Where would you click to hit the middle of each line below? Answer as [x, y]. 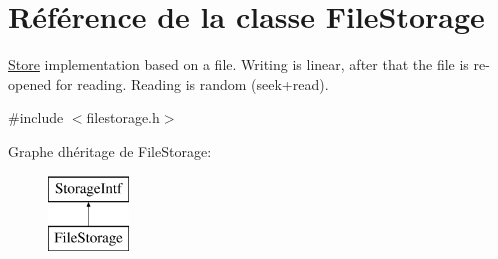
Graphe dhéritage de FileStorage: [110, 150]
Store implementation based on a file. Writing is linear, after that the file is [238, 64]
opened [30, 83]
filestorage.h [123, 117]
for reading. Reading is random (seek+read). [192, 83]
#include [36, 117]
